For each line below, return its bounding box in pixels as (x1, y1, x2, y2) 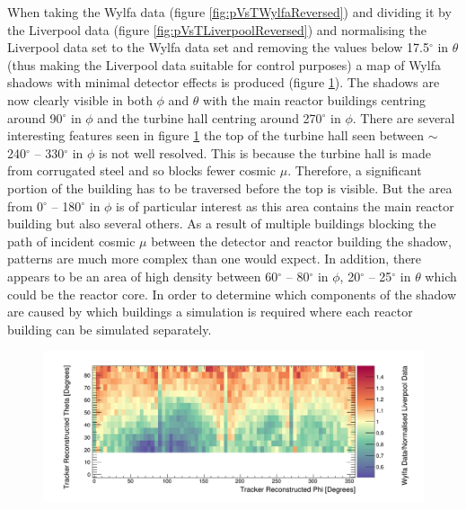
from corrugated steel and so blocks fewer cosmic (7, 161, 277, 180)
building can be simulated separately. (7, 319, 212, 338)
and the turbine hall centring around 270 (97, 108, 322, 127)
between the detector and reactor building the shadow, (151, 231, 452, 250)
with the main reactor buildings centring (203, 90, 426, 109)
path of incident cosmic (7, 231, 136, 250)
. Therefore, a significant (287, 161, 422, 180)
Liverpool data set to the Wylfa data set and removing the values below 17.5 (7, 38, 429, 57)
